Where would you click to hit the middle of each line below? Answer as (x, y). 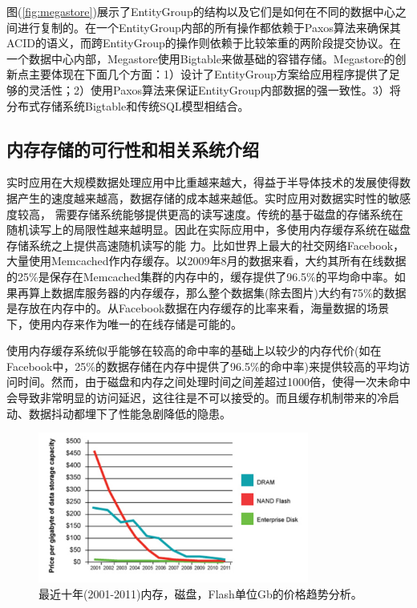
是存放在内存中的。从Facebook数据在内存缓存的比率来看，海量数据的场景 (198, 308)
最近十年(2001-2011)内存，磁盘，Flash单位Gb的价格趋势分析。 (200, 593)
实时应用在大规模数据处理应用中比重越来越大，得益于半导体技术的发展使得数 (208, 182)
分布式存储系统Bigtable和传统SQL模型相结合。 (128, 105)
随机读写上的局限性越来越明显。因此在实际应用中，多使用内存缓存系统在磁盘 (208, 230)
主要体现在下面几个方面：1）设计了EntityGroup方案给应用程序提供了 (208, 74)
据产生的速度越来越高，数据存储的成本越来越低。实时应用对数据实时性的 (197, 197)
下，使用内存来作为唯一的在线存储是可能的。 (124, 323)
